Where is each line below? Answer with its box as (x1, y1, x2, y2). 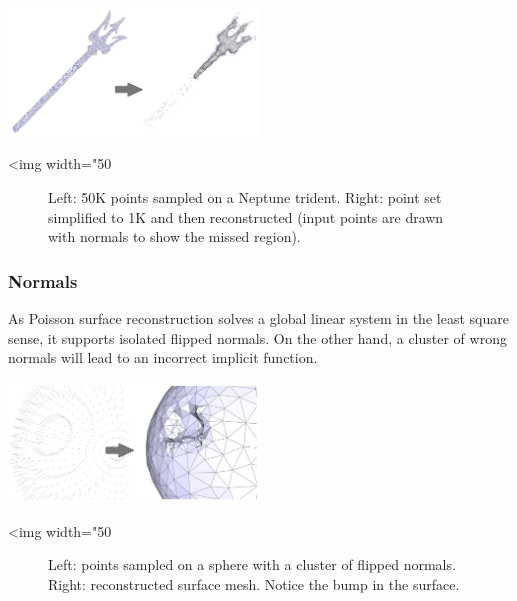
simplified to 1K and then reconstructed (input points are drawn (48, 206, 444, 227)
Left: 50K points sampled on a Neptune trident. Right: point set (48, 186, 442, 207)
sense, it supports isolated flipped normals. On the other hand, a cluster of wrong (8, 327, 507, 348)
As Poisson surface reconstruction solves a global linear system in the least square (8, 307, 509, 328)
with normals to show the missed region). (48, 226, 301, 247)
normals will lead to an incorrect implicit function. (8, 347, 318, 368)
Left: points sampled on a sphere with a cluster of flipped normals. (48, 554, 456, 575)
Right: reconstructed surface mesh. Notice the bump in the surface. (48, 574, 460, 595)
